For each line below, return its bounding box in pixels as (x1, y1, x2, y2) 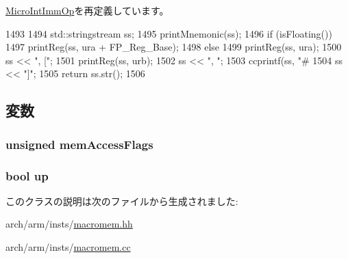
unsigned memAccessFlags (5, 135, 153, 152)
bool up (5, 167, 49, 184)
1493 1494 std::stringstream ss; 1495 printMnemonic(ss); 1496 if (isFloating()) (5, 26, 332, 40)
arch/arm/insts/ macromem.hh (5, 217, 133, 231)
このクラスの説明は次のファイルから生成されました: (5, 193, 238, 208)
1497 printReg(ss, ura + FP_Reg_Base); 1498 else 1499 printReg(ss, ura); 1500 (5, 40, 342, 54)
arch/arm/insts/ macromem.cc (5, 240, 131, 254)
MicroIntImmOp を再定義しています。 (5, 3, 169, 17)
